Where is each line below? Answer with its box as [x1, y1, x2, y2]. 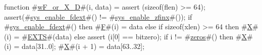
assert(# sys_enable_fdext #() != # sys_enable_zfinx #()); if [4, 11, 192, 22]
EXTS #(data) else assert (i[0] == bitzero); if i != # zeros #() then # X [27, 31, 247, 41]
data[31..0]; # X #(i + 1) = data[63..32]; [21, 41, 145, 51]
